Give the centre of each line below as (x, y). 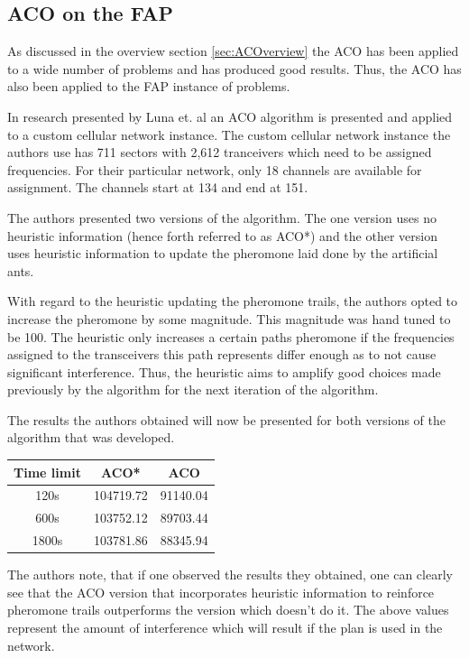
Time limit (47, 472)
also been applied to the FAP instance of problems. (149, 86)
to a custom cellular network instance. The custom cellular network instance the (229, 134)
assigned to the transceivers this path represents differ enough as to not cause (222, 354)
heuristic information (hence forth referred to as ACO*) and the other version (222, 235)
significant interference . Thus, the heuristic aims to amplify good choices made (224, 371)
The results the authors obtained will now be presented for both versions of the (226, 419)
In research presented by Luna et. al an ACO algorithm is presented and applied (230, 116)
